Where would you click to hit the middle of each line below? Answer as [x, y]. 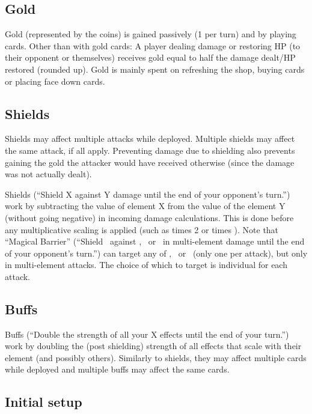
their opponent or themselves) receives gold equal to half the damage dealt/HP [150, 57]
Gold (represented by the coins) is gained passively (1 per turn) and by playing [151, 34]
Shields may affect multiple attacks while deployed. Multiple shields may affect [150, 139]
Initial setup [44, 402]
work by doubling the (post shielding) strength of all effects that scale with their [153, 346]
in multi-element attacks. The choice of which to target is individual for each [146, 265]
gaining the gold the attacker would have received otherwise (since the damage [150, 162]
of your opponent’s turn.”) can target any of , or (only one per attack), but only [156, 253]
